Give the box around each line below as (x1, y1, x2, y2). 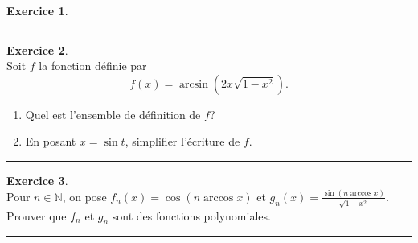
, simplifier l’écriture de (125, 133, 240, 150)
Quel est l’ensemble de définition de (25, 105, 201, 122)
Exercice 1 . (6, 2, 68, 19)
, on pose (62, 187, 107, 204)
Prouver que (6, 207, 67, 224)
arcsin (179, 78, 208, 90)
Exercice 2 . (6, 41, 68, 58)
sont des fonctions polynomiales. (112, 207, 271, 224)
